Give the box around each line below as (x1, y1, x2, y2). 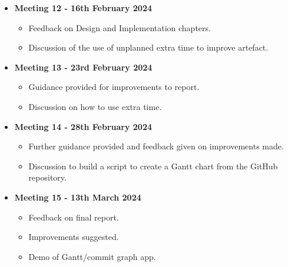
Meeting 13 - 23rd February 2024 (14, 61, 153, 73)
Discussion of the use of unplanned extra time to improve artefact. (28, 41, 269, 54)
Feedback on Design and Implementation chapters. (28, 21, 211, 34)
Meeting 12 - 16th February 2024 (14, 2, 152, 14)
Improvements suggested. (28, 231, 119, 243)
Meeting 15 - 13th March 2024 (14, 191, 141, 203)
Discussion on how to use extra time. (28, 100, 162, 112)
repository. (28, 171, 67, 183)
